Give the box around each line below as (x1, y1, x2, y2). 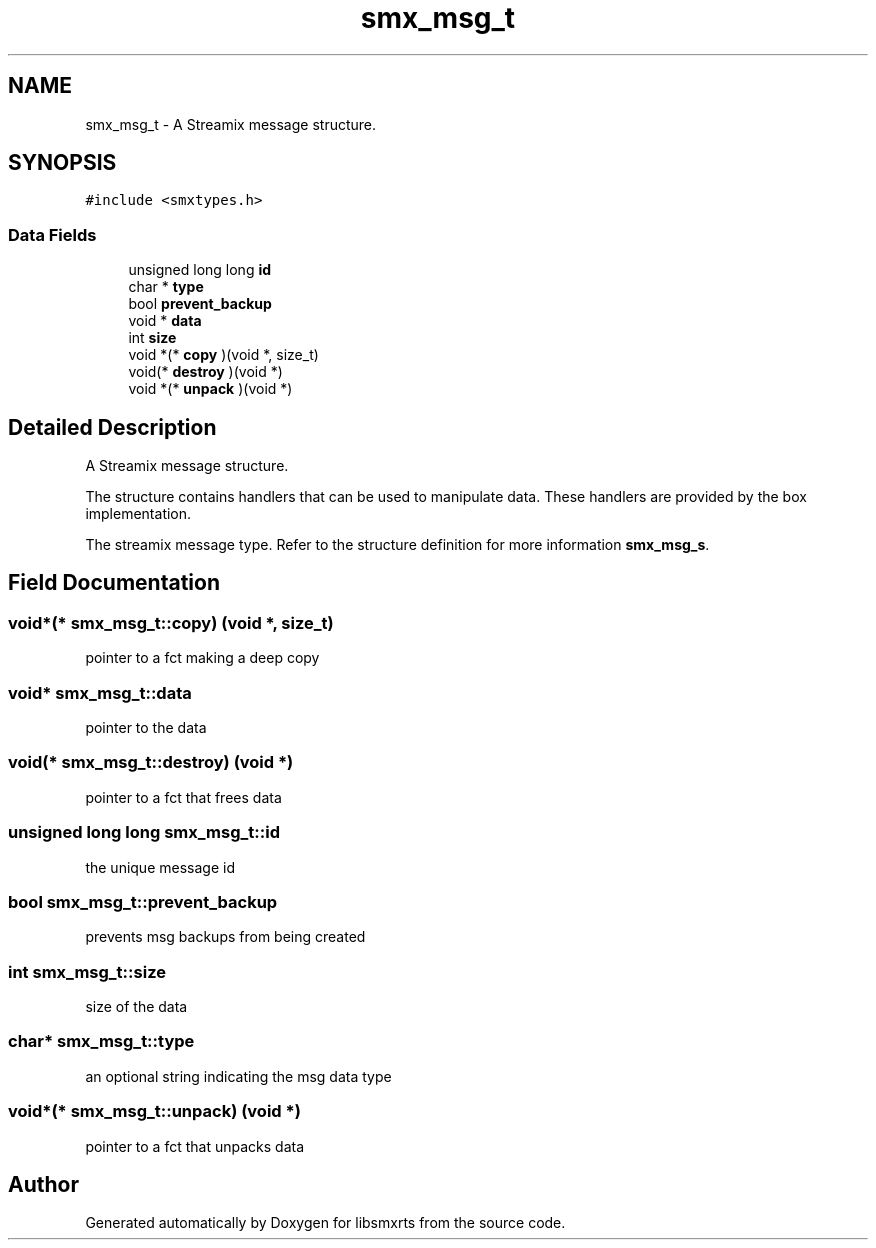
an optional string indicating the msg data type (85, 1067, 392, 1085)
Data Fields (8, 224, 97, 245)
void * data (128, 312, 202, 330)
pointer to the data (85, 719, 207, 736)
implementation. (85, 505, 192, 523)
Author (8, 1171, 79, 1197)
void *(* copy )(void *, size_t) (128, 346, 319, 364)
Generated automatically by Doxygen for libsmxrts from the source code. (85, 1214, 566, 1232)
